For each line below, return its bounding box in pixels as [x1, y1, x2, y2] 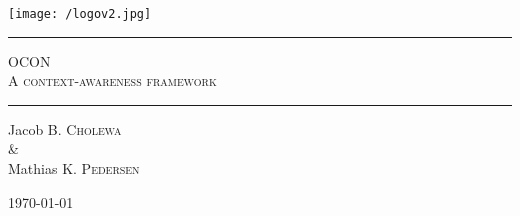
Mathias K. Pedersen [8, 158, 140, 179]
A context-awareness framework [8, 70, 217, 91]
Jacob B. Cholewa [8, 118, 122, 139]
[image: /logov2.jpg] [8, 7, 152, 21]
